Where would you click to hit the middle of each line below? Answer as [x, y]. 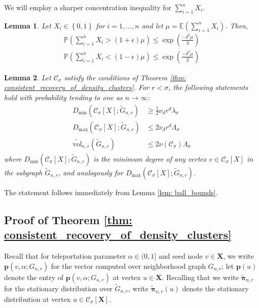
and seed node [180, 255]
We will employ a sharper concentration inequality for [88, 7]
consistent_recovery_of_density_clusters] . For [77, 87]
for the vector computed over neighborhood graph [128, 266]
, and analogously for [91, 172]
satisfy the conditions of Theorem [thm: [125, 77]
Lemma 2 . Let [28, 77]
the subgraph [23, 172]
